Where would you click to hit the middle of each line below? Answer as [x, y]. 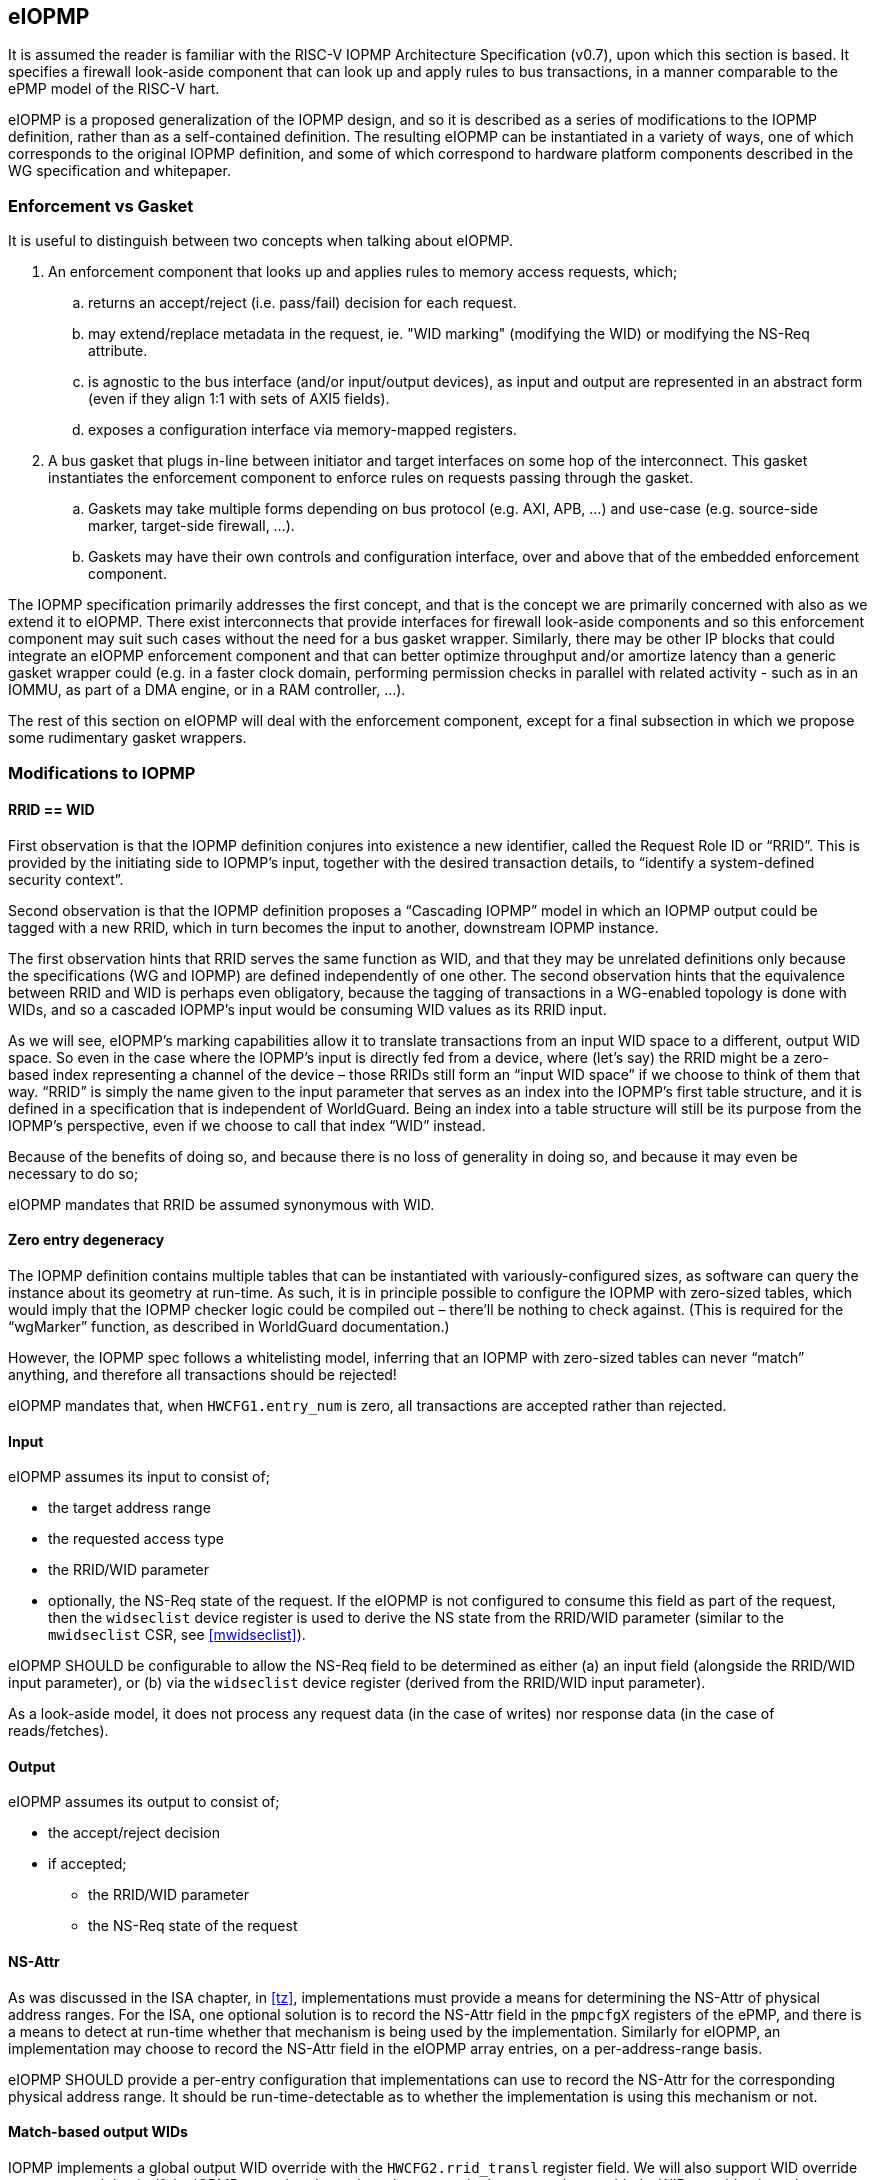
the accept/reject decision [134, 1833]
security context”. [66, 879]
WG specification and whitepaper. [119, 171]
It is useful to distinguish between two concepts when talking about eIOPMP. [261, 241]
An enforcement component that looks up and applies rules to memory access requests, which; [363, 272]
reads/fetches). [58, 1731]
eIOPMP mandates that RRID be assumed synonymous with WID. [221, 1204]
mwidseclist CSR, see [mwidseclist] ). [177, 1635]
